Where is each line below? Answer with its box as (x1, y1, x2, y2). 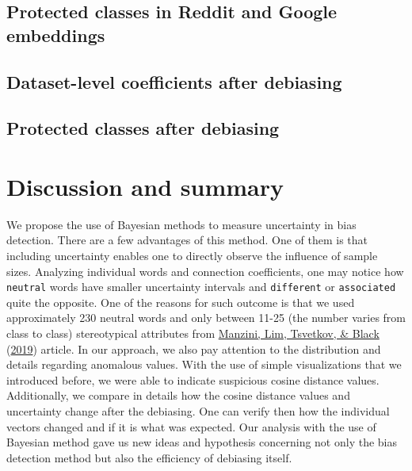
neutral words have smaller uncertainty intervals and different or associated (6, 278, 396, 295)
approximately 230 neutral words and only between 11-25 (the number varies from (6, 309, 406, 326)
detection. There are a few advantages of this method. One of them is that (6, 232, 368, 248)
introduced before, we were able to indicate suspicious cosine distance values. (6, 371, 380, 388)
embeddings (6, 22, 105, 47)
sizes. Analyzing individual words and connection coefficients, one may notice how (6, 262, 404, 279)
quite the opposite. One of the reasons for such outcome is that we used (6, 293, 355, 310)
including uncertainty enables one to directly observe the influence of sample (6, 247, 378, 264)
